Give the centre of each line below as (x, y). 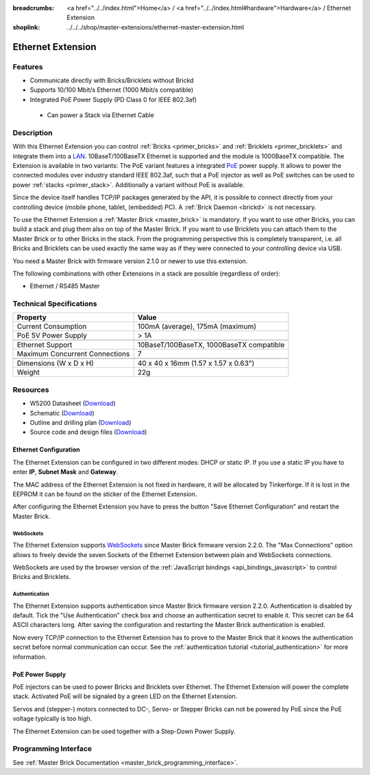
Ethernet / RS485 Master (65, 286)
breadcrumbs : (34, 8)
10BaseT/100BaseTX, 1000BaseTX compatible (211, 345)
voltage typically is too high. (52, 719)
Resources (31, 389)
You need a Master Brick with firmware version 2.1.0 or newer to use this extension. (130, 261)
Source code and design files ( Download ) (88, 432)
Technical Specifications (55, 304)
